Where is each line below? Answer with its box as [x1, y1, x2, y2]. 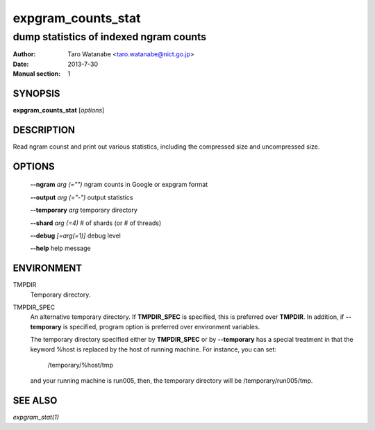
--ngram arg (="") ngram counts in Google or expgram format [30, 181, 208, 189]
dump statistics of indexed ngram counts [12, 31, 207, 43]
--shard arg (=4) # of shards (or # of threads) [30, 219, 162, 227]
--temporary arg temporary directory [30, 206, 138, 215]
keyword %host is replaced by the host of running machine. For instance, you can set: [30, 345, 277, 354]
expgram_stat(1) [12, 413, 59, 422]
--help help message [30, 244, 91, 253]
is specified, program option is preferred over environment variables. [62, 322, 260, 331]
